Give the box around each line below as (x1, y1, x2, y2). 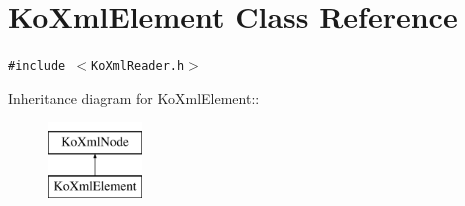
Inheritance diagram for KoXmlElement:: (8, 87, 260, 108)
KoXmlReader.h (91, 59, 185, 74)
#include (8, 59, 66, 74)
